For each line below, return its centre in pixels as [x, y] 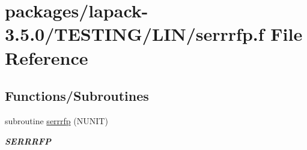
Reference [47, 57]
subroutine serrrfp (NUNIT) [56, 120]
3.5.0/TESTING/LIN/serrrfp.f [135, 34]
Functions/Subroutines [77, 96]
